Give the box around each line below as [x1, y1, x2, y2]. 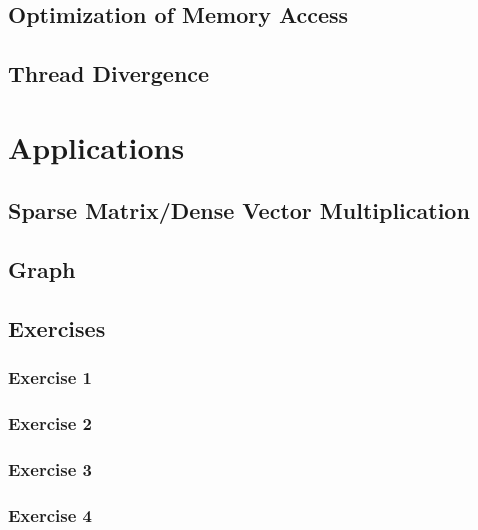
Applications [8, 126, 185, 167]
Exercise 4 [8, 502, 92, 527]
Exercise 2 [8, 411, 92, 436]
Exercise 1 [8, 365, 92, 390]
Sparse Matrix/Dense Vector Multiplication [8, 195, 470, 226]
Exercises [8, 312, 106, 343]
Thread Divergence [8, 58, 210, 89]
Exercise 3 [8, 456, 92, 481]
